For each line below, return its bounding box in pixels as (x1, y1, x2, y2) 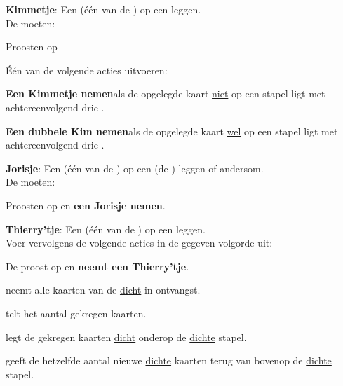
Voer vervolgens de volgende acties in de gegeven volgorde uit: (6, 235, 273, 250)
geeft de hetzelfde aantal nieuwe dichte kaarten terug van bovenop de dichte (6, 353, 332, 368)
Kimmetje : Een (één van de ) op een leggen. (6, 2, 201, 16)
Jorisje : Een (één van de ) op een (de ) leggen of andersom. (6, 160, 264, 175)
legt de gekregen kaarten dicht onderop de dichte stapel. (6, 329, 247, 344)
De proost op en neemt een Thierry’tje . (6, 259, 189, 273)
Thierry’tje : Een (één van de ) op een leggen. (6, 221, 206, 236)
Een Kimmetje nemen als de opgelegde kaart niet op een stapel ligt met (6, 86, 325, 101)
